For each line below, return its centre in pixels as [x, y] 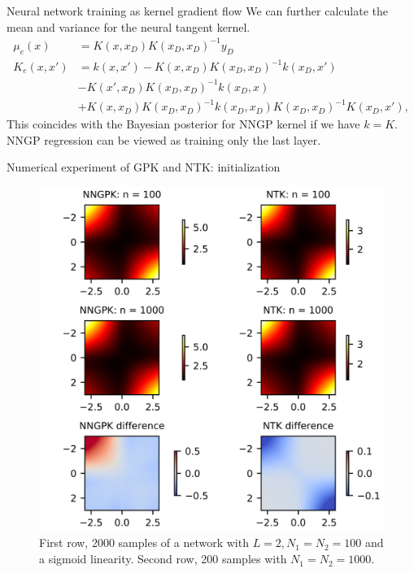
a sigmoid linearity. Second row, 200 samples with [163, 559]
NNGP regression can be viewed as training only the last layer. [164, 139]
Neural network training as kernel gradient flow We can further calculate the [197, 11]
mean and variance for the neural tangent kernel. [129, 26]
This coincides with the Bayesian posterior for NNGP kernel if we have [183, 124]
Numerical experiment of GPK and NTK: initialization [144, 167]
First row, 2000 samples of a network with [144, 543]
